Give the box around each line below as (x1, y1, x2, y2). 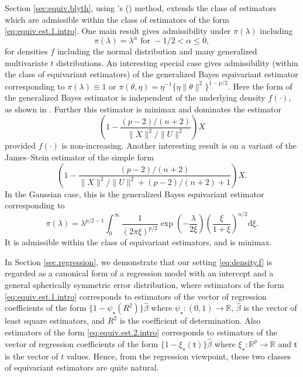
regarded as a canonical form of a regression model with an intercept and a (5, 267, 274, 279)
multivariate (5, 56, 48, 68)
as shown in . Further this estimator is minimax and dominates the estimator (5, 102, 282, 115)
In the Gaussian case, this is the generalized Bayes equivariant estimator (5, 187, 264, 200)
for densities (5, 45, 48, 57)
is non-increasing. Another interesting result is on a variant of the (61, 139, 297, 152)
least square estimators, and (5, 314, 105, 327)
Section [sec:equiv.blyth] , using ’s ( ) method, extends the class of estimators (5, 2, 277, 13)
